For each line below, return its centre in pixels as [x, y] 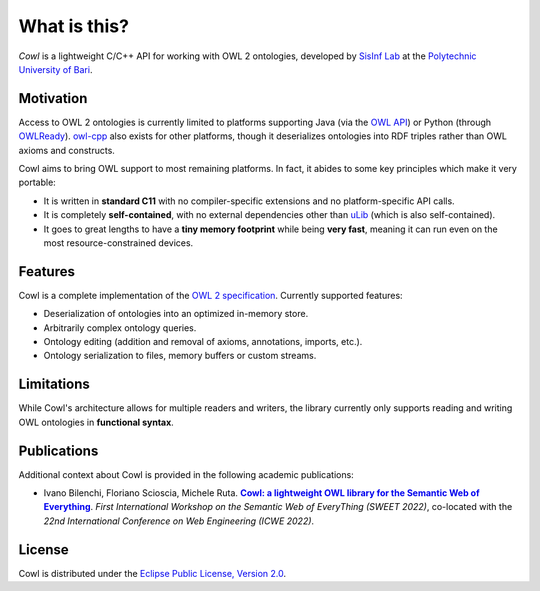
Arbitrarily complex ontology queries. [120, 327]
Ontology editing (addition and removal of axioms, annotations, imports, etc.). [203, 342]
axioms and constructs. [66, 150]
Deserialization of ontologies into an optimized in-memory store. [176, 314]
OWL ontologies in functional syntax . [96, 422]
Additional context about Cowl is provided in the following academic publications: [186, 474]
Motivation [53, 98]
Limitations [54, 384]
